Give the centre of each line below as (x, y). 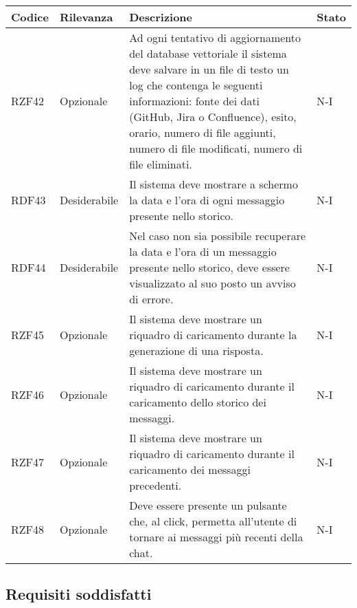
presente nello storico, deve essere (209, 267)
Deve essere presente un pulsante (208, 505)
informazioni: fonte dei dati (195, 101)
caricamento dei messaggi (190, 469)
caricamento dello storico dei (198, 402)
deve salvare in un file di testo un (209, 69)
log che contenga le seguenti (196, 85)
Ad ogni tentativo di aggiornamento (215, 37)
